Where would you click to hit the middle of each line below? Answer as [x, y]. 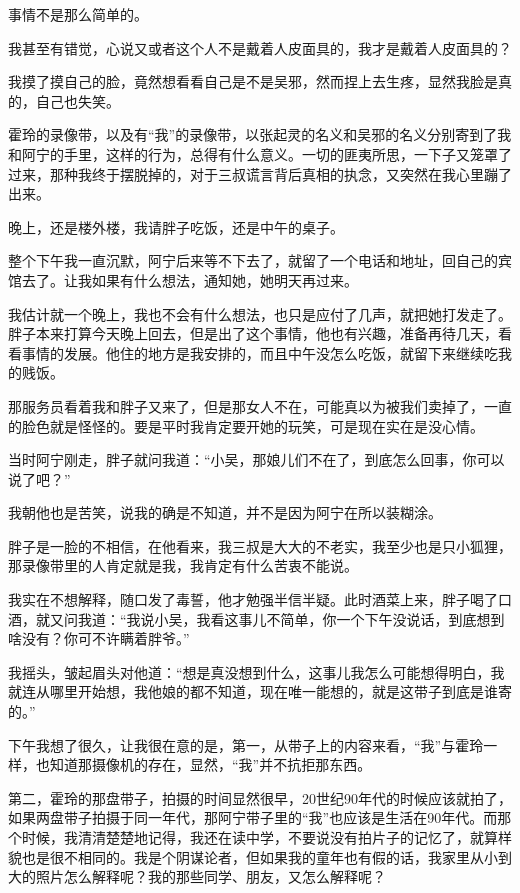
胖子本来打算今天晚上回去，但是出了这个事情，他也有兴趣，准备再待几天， [253, 333]
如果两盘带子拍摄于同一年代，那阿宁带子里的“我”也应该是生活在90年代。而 [253, 817]
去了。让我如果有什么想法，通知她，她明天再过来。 [189, 279]
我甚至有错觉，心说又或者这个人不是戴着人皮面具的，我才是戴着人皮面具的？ [260, 47]
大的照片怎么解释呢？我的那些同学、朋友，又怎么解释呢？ [197, 876]
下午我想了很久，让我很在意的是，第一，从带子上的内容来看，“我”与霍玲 [246, 744]
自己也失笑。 [77, 100]
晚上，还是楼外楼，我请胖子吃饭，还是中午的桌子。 [176, 226]
